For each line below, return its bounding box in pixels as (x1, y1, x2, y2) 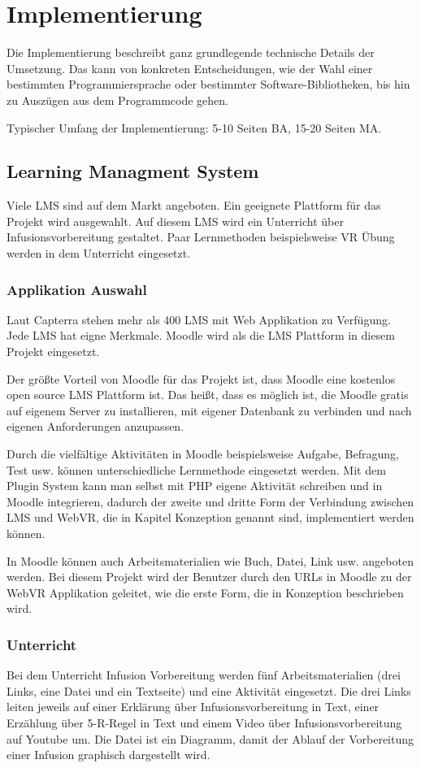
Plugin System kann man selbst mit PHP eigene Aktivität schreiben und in (7, 477, 383, 494)
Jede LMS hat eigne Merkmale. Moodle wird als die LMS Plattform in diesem (7, 327, 395, 344)
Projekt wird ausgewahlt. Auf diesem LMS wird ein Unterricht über (7, 212, 344, 229)
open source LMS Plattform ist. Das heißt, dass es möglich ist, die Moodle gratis (7, 386, 409, 403)
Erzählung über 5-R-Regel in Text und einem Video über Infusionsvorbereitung (7, 714, 402, 731)
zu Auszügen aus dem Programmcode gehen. (7, 91, 229, 108)
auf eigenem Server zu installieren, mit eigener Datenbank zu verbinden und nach (7, 401, 412, 419)
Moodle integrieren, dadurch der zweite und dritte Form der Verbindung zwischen (7, 492, 414, 510)
